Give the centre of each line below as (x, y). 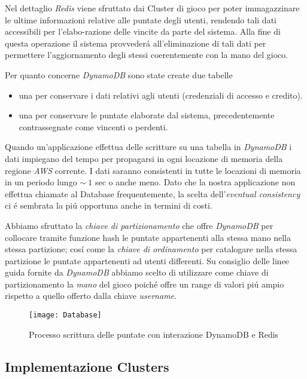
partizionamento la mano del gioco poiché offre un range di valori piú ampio (145, 284)
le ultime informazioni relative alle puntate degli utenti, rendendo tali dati (141, 19)
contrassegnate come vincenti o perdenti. (93, 126)
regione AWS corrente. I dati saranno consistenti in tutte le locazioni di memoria (153, 170)
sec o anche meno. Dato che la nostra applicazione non (195, 182)
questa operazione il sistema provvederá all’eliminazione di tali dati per (136, 43)
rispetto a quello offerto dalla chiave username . (91, 296)
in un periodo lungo (41, 182)
